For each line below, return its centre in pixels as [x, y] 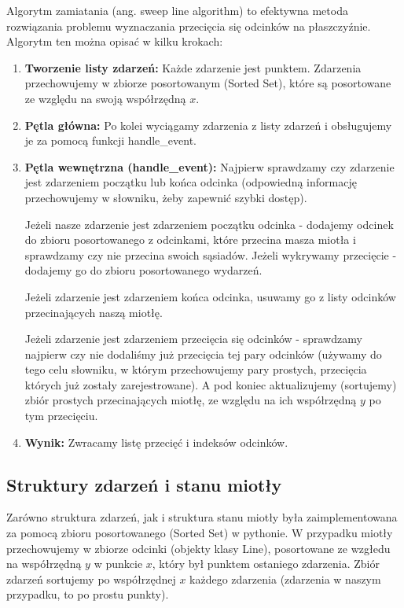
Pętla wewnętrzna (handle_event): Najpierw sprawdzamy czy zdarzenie [209, 166]
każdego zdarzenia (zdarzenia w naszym [285, 579]
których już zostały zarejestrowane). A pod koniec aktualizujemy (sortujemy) [211, 384]
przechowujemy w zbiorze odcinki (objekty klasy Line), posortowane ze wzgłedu [198, 548]
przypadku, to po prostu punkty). [88, 594]
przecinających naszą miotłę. [94, 312]
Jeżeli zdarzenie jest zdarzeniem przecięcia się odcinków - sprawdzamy [193, 339]
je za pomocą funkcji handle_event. [110, 140]
